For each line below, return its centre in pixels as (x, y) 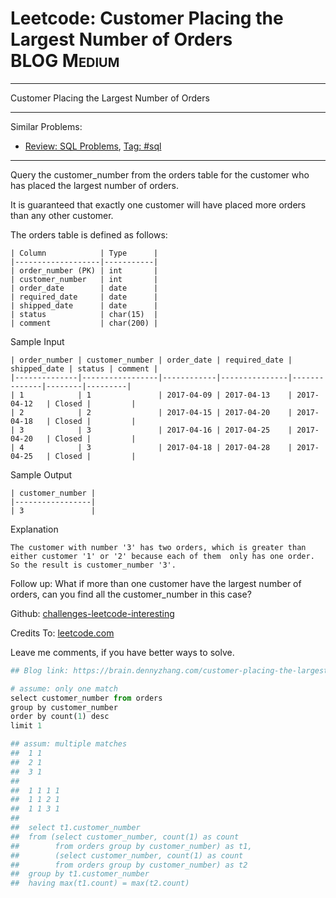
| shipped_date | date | (84, 305)
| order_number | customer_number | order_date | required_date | (151, 360)
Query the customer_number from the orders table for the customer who (160, 174)
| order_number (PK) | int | (84, 270)
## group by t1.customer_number (80, 874)
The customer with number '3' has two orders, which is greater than (158, 547)
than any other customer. (62, 215)
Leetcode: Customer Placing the (147, 18)
